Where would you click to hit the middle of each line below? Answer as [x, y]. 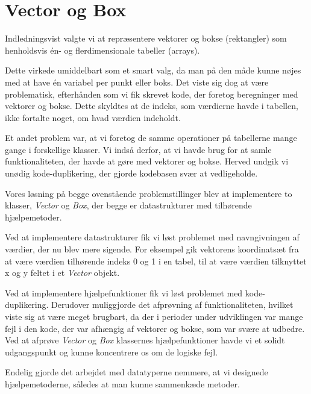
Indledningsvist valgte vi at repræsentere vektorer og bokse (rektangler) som [146, 38]
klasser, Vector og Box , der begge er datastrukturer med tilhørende [128, 205]
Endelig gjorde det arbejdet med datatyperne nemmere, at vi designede [137, 372]
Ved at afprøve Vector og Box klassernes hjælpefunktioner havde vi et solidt [145, 340]
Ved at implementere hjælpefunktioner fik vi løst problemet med [124, 292]
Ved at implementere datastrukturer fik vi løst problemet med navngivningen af [152, 237]
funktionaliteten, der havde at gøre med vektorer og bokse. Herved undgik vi [147, 161]
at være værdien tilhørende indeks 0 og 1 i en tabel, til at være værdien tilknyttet [156, 261]
